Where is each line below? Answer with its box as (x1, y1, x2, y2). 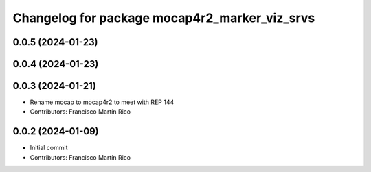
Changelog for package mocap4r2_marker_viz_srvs (12, 10, 315, 25)
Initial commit (30, 144, 68, 152)
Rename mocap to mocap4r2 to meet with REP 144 (30, 98, 175, 106)
